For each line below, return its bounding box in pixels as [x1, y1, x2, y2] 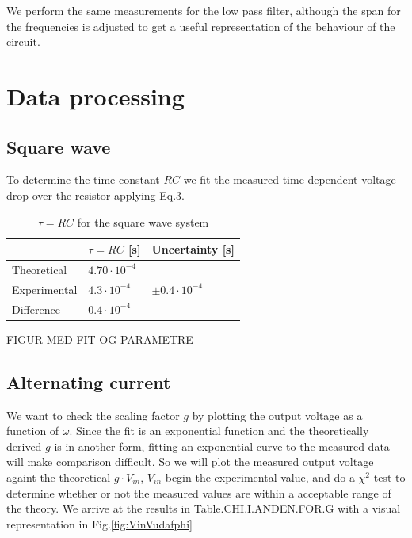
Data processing [6, 79, 185, 112]
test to [373, 468, 406, 485]
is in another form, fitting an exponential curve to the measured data [54, 437, 390, 454]
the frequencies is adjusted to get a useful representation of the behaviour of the [6, 17, 395, 34]
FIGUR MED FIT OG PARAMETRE [6, 330, 193, 347]
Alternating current [6, 369, 171, 394]
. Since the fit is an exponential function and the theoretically [69, 422, 369, 439]
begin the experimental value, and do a [165, 468, 355, 485]
